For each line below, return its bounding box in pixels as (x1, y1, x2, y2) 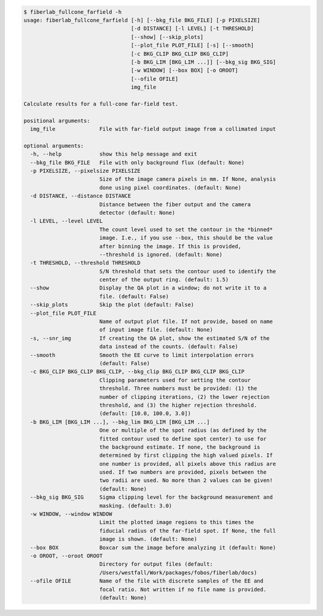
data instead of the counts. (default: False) (99, 343, 239, 350)
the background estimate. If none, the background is (99, 443, 260, 450)
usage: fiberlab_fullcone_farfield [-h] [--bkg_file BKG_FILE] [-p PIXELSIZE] (23, 17, 260, 23)
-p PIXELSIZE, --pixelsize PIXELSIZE (30, 167, 141, 175)
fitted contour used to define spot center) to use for (99, 435, 267, 442)
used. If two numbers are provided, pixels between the (99, 469, 267, 475)
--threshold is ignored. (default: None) (99, 251, 223, 258)
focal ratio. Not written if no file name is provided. (99, 586, 267, 593)
